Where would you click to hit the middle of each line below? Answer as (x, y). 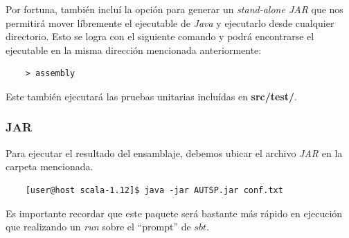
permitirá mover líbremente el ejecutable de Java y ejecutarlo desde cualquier (170, 22)
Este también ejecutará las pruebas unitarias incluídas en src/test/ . (151, 96)
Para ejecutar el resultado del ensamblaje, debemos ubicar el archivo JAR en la (174, 153)
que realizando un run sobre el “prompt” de (98, 227)
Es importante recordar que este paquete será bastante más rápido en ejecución (174, 213)
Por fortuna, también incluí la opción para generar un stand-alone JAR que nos (174, 9)
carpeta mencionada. (50, 166)
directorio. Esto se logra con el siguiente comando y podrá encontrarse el (160, 36)
